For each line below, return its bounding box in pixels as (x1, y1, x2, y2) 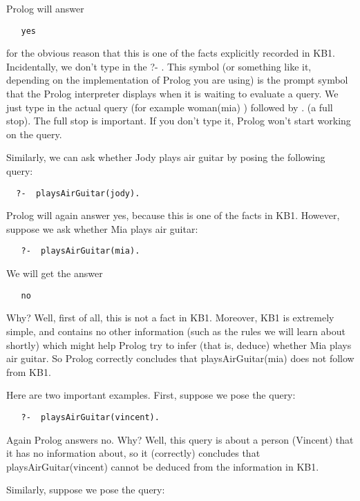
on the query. (6, 126, 62, 141)
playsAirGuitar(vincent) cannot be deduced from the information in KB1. (6, 459, 319, 473)
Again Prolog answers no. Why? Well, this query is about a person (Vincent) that (6, 432, 354, 446)
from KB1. (6, 364, 51, 379)
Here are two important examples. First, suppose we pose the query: (6, 388, 296, 402)
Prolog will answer (6, 1, 84, 15)
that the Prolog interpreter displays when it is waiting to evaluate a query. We (6, 86, 339, 101)
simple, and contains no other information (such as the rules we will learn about (6, 323, 345, 338)
